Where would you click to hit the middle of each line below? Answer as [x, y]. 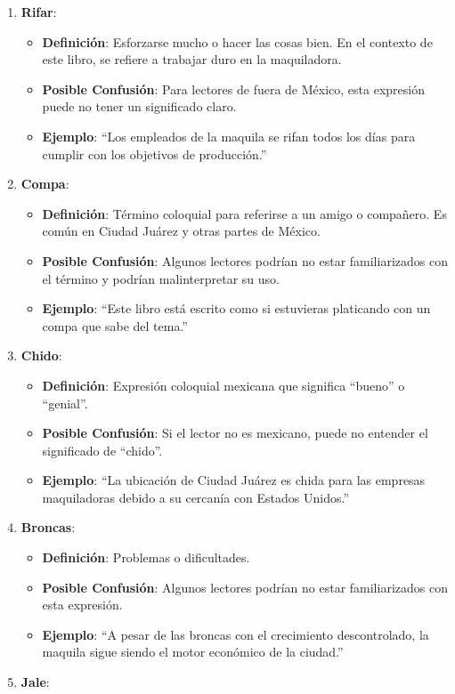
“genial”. [65, 403]
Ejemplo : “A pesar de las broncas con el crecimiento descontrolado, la [236, 634]
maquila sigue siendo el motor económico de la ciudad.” [193, 652]
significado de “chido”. [102, 450]
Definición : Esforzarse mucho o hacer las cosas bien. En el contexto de [237, 41]
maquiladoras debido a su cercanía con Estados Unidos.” [196, 497]
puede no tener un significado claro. [139, 106]
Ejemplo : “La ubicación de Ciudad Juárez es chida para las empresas [234, 480]
